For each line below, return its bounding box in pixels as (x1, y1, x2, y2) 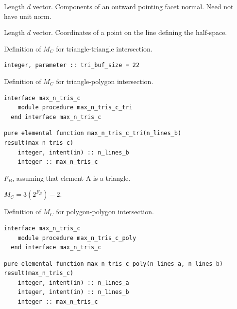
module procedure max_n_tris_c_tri (17, 104, 133, 111)
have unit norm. (4, 11, 51, 21)
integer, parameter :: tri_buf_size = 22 (4, 62, 140, 69)
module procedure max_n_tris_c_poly (17, 234, 136, 241)
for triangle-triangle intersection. (56, 43, 152, 53)
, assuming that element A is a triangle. (12, 172, 131, 183)
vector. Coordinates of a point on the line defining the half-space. (33, 27, 227, 37)
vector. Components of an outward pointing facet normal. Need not (33, 1, 234, 11)
